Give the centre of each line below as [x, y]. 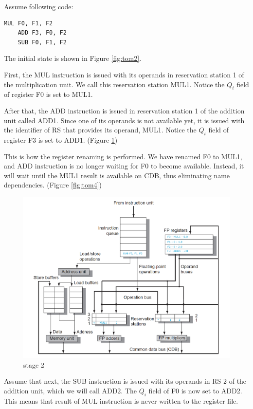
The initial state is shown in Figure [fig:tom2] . [73, 58]
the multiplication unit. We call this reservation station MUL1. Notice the [114, 84]
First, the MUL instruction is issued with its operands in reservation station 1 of [124, 74]
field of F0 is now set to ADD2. [195, 390]
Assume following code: [39, 6]
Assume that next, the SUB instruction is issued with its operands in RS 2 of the [125, 381]
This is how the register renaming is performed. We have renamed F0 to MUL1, [123, 156]
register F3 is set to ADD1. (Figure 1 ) [61, 139]
